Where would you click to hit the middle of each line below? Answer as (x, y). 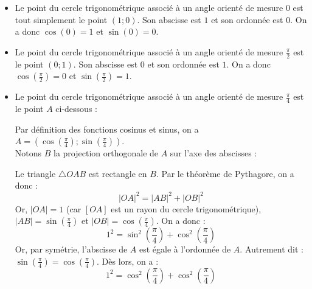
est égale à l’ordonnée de (185, 249)
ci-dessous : (76, 109)
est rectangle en (118, 173)
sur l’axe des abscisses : (213, 153)
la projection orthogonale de (106, 153)
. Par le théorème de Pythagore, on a (225, 173)
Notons (28, 153)
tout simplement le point (61, 19)
